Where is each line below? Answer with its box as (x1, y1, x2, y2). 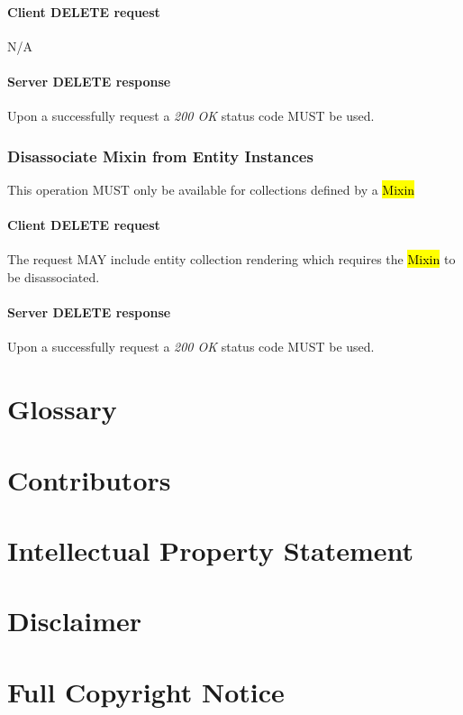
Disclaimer (7, 602, 142, 639)
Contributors (7, 461, 171, 498)
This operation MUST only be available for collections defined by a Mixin (7, 180, 415, 198)
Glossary (7, 390, 117, 427)
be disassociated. (7, 267, 100, 286)
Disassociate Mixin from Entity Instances (7, 144, 313, 167)
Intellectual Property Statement (7, 531, 414, 568)
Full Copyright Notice (7, 673, 285, 710)
